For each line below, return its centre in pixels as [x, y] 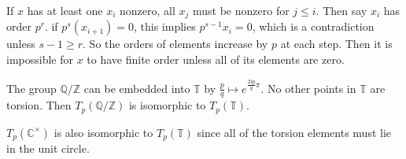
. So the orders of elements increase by [175, 44]
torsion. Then [39, 105]
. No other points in [308, 88]
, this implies [165, 26]
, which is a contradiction [313, 26]
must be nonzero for [241, 10]
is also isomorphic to [103, 132]
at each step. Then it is [336, 44]
